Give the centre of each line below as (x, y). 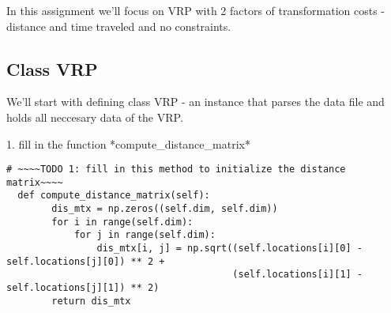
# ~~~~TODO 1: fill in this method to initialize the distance (176, 170)
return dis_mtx (91, 301)
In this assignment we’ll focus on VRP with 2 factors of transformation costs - (196, 10)
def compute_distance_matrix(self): (114, 196)
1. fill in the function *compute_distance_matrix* (128, 143)
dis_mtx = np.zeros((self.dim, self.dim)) (165, 209)
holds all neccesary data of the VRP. (95, 117)
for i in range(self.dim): (122, 222)
